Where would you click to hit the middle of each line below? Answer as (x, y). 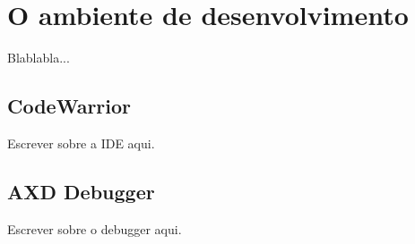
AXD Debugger (81, 191)
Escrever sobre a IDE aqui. (81, 143)
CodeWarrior (69, 106)
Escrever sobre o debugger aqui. (95, 228)
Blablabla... (39, 58)
